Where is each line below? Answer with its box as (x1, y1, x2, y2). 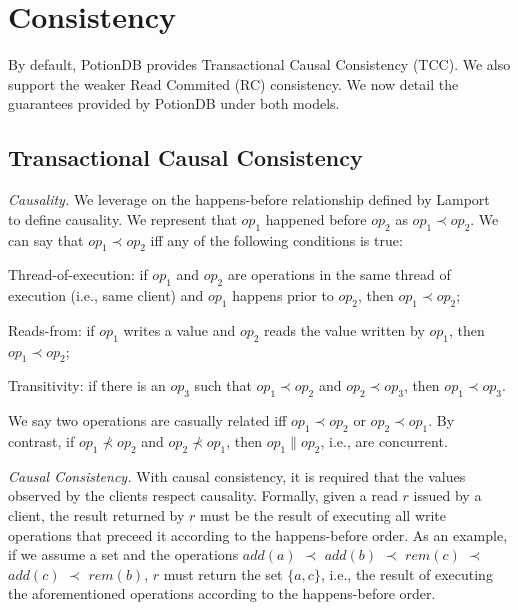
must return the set (163, 563, 283, 584)
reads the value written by (264, 319, 425, 340)
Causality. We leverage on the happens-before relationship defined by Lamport (8, 189, 490, 210)
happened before (265, 208, 367, 229)
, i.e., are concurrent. (320, 431, 448, 452)
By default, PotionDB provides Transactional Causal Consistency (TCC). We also (8, 54, 511, 75)
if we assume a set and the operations (8, 544, 239, 565)
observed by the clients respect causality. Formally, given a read (8, 485, 398, 506)
